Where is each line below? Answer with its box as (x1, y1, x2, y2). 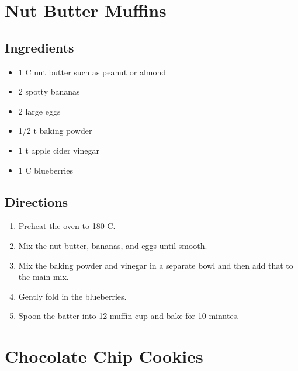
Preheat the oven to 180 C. (18, 220, 116, 232)
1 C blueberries (18, 164, 73, 176)
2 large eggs (18, 105, 61, 117)
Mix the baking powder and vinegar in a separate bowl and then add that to (18, 259, 293, 271)
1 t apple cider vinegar (18, 144, 99, 156)
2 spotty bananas (18, 85, 80, 98)
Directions (5, 192, 68, 210)
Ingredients (5, 38, 74, 56)
